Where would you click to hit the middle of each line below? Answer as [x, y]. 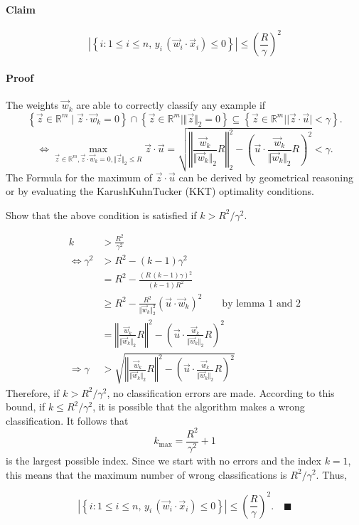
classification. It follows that [67, 420]
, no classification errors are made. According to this [221, 392]
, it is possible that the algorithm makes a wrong [199, 407]
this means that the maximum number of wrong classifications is [146, 474]
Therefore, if [33, 392]
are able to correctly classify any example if [171, 105]
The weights [32, 105]
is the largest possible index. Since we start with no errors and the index [164, 460]
